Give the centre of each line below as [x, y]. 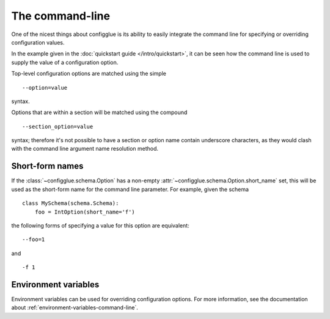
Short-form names [47, 166]
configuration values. [38, 42]
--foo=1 [34, 240]
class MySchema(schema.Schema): [71, 203]
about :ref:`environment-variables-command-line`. [75, 307]
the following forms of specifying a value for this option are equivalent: [100, 225]
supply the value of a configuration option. [65, 62]
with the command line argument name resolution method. [85, 149]
